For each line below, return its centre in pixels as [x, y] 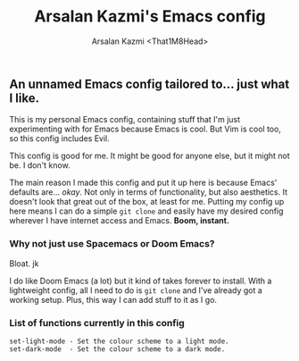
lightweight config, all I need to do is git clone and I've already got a [136, 290]
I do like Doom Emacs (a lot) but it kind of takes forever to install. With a [141, 281]
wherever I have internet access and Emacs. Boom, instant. [120, 221]
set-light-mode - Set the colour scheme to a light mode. [119, 341]
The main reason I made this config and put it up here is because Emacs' [143, 183]
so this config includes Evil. [59, 139]
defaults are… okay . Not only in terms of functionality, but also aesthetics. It [149, 192]
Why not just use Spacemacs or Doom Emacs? [112, 244]
